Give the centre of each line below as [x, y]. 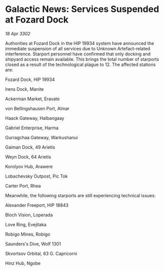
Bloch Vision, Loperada [29, 215]
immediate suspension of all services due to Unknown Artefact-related [78, 48]
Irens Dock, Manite [24, 89]
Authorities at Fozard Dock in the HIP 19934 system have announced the [80, 43]
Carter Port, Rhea [23, 186]
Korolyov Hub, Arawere [29, 166]
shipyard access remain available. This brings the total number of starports [82, 59]
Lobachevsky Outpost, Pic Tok [37, 176]
